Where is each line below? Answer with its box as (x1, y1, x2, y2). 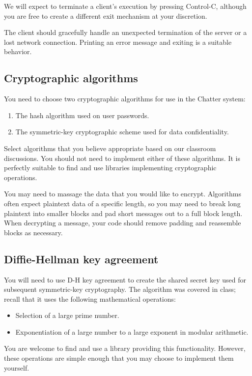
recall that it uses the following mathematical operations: (4, 293, 176, 304)
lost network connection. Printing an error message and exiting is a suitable (4, 36, 232, 47)
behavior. (4, 46, 32, 57)
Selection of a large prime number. (15, 310, 119, 320)
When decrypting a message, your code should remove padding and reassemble (4, 218, 241, 228)
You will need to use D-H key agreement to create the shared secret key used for (4, 274, 246, 284)
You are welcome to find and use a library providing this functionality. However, (4, 343, 246, 353)
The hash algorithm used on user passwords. (15, 110, 149, 120)
